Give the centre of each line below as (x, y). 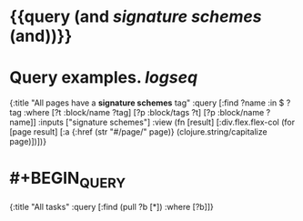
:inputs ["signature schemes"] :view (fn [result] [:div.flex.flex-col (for (167, 122)
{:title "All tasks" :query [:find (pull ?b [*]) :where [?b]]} (111, 206)
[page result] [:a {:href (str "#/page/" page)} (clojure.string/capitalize (138, 132)
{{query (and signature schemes (136, 17)
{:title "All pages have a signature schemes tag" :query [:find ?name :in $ (147, 103)
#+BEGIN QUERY (67, 180)
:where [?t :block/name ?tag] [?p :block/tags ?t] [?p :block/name (144, 113)
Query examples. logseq (104, 78)
